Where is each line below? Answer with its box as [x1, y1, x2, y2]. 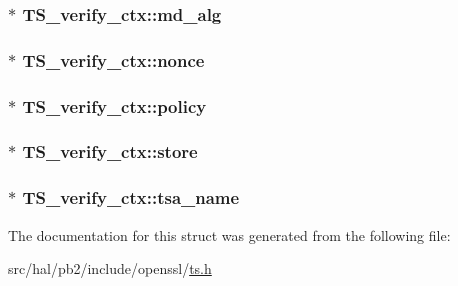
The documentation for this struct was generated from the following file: [8, 224, 451, 245]
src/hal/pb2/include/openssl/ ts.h [8, 258, 212, 279]
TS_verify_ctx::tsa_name [22, 185, 240, 210]
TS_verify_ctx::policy [22, 93, 207, 118]
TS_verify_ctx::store [22, 139, 198, 164]
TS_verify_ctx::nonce [22, 47, 205, 72]
